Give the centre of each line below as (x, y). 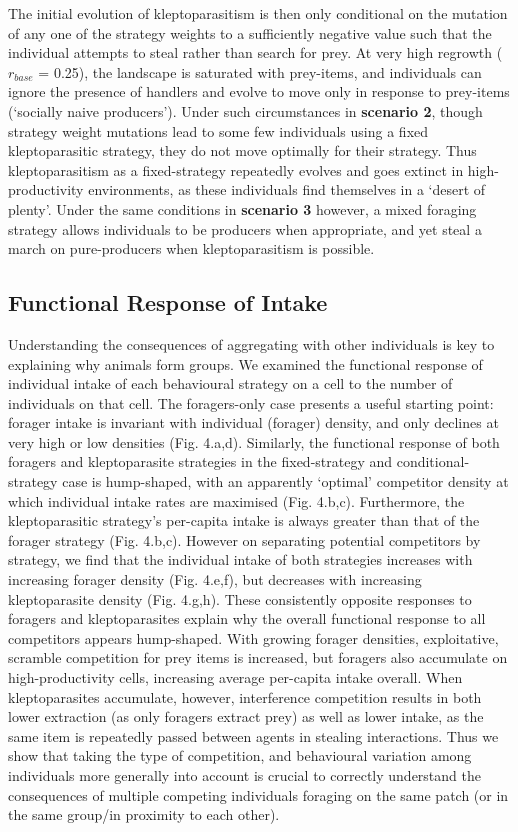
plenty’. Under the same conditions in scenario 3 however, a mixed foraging (242, 208)
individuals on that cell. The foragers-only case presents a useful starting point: (251, 402)
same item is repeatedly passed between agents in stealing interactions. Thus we (253, 735)
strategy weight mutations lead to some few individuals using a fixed (218, 130)
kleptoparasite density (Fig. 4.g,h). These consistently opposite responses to (240, 598)
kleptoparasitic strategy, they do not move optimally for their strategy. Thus (242, 150)
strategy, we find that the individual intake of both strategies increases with (240, 559)
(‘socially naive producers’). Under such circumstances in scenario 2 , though (245, 110)
